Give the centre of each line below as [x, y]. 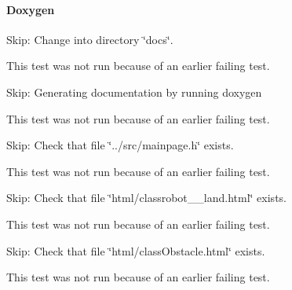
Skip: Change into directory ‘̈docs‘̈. [90, 39]
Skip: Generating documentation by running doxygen [134, 92]
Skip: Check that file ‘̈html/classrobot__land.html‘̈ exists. [146, 198]
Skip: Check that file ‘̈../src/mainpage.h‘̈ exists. [120, 145]
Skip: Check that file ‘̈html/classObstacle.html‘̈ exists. [136, 250]
